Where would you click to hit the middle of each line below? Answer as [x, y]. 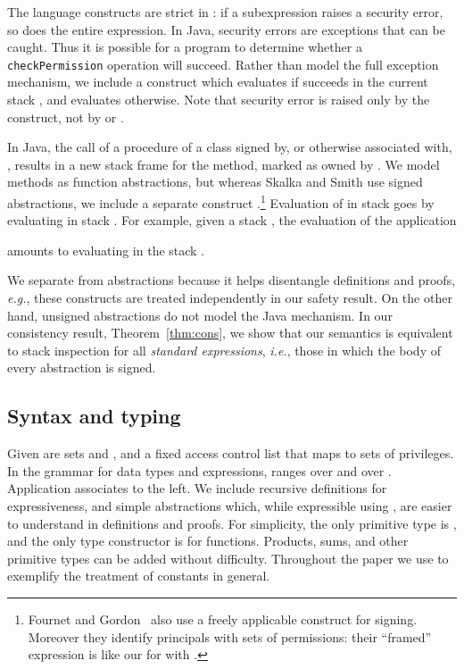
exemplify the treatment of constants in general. [139, 576]
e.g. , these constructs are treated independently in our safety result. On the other [230, 298]
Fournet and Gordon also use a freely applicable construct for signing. [223, 619]
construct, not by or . [66, 117]
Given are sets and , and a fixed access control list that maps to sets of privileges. [231, 453]
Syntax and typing [94, 416]
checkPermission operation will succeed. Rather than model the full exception [223, 64]
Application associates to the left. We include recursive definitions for [197, 488]
